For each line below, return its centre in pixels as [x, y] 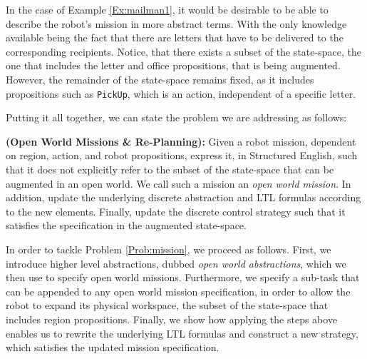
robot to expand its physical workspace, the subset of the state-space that [167, 305]
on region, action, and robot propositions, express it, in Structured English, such [182, 155]
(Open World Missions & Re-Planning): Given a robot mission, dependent [181, 141]
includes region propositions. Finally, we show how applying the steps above [172, 319]
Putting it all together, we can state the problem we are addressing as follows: [176, 117]
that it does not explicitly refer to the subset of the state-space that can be [170, 169]
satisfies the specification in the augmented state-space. [126, 225]
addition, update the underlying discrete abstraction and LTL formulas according [183, 197]
